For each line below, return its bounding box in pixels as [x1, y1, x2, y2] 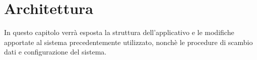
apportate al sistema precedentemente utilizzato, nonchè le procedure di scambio [4, 36, 253, 47]
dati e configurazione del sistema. [4, 46, 107, 57]
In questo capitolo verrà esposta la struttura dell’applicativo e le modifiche [4, 27, 234, 37]
